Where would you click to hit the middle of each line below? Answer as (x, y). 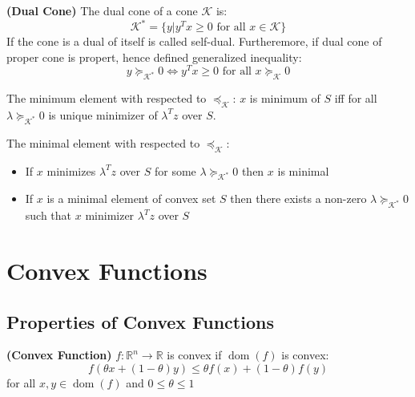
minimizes (71, 170)
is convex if (194, 355)
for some (175, 170)
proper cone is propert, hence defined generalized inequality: (154, 57)
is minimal (303, 170)
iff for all (356, 98)
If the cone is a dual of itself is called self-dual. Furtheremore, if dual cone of (194, 41)
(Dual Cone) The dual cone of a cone (102, 10)
